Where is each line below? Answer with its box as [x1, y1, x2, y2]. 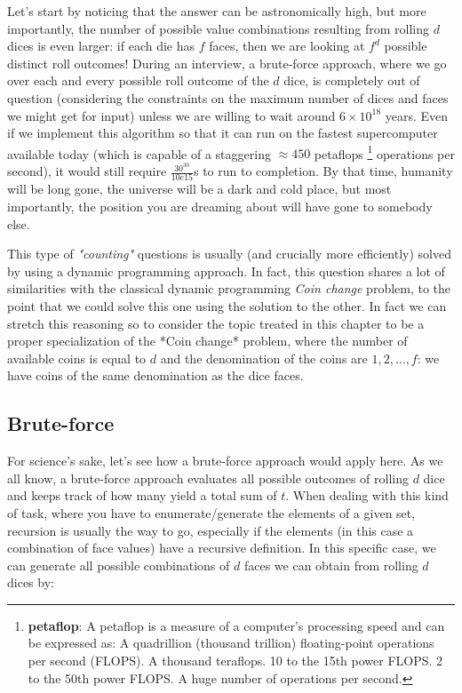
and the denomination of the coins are [160, 348, 368, 367]
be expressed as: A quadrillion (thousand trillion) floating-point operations [28, 633, 434, 652]
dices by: [7, 573, 54, 592]
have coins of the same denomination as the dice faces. [7, 366, 304, 385]
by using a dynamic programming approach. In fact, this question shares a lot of [7, 261, 445, 280]
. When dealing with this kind [285, 486, 449, 505]
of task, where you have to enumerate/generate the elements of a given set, [7, 503, 416, 522]
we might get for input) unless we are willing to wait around [7, 106, 336, 124]
